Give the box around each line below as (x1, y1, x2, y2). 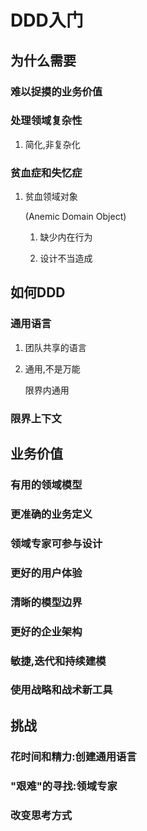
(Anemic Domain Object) (24, 211, 127, 223)
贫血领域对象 (24, 191, 78, 203)
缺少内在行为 (39, 231, 93, 243)
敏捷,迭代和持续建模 (10, 654, 107, 668)
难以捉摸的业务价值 (10, 84, 103, 98)
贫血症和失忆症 (10, 166, 83, 180)
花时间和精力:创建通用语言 (10, 749, 137, 763)
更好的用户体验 (10, 566, 83, 580)
